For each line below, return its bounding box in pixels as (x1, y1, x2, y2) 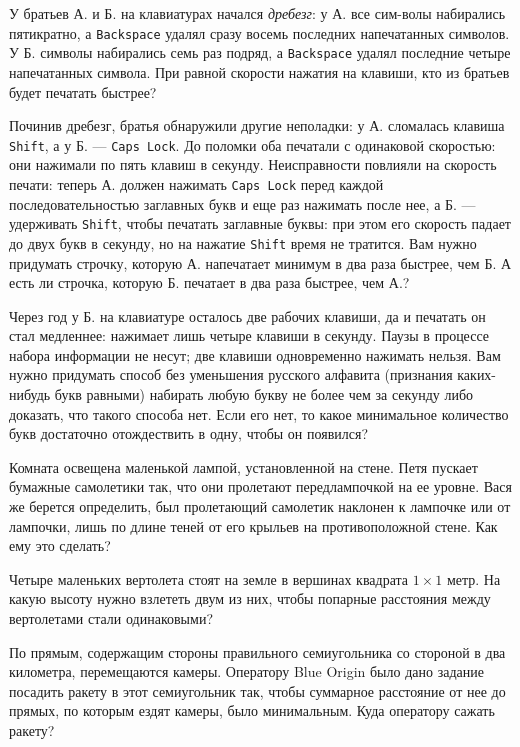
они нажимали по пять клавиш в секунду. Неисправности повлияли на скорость (9, 154, 497, 175)
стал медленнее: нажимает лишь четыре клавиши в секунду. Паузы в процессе (9, 325, 489, 346)
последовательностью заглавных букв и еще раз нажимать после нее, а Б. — (9, 193, 476, 214)
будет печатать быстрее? (9, 81, 157, 102)
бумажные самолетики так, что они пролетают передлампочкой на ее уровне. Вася (9, 476, 512, 497)
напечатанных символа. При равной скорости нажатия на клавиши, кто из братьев (9, 61, 510, 82)
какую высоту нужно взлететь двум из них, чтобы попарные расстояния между (9, 588, 491, 609)
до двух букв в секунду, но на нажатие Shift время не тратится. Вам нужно (9, 232, 477, 253)
